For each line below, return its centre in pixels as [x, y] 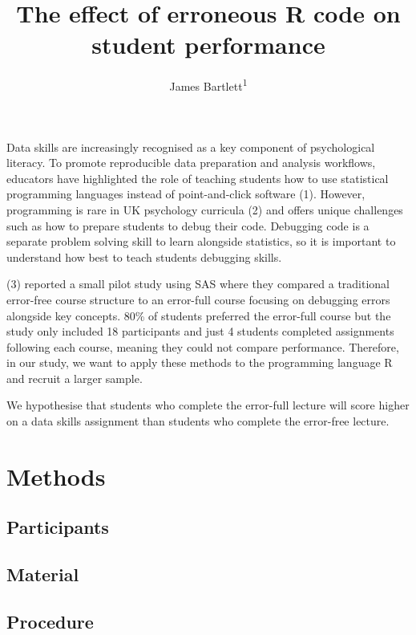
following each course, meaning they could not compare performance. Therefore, [203, 346]
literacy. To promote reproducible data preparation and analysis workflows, [191, 163]
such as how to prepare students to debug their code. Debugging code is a [188, 225]
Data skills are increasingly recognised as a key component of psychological [191, 147]
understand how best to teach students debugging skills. [144, 256]
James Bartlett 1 [208, 85]
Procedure [50, 621]
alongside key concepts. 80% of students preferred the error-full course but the [199, 315]
